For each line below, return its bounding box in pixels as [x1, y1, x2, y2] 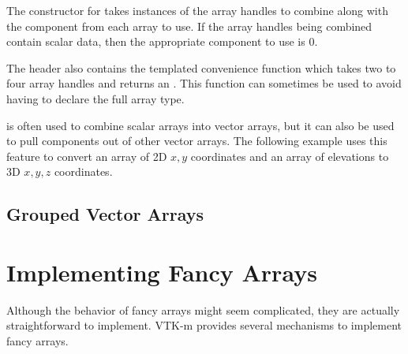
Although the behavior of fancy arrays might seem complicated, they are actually [6, 301, 400, 318]
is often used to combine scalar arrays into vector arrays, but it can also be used [6, 117, 395, 133]
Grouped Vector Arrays [6, 202, 204, 226]
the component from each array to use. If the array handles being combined [6, 17, 372, 34]
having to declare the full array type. [6, 90, 185, 106]
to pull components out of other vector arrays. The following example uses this [6, 132, 387, 149]
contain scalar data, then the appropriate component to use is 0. [6, 33, 318, 50]
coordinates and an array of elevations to [190, 147, 389, 164]
